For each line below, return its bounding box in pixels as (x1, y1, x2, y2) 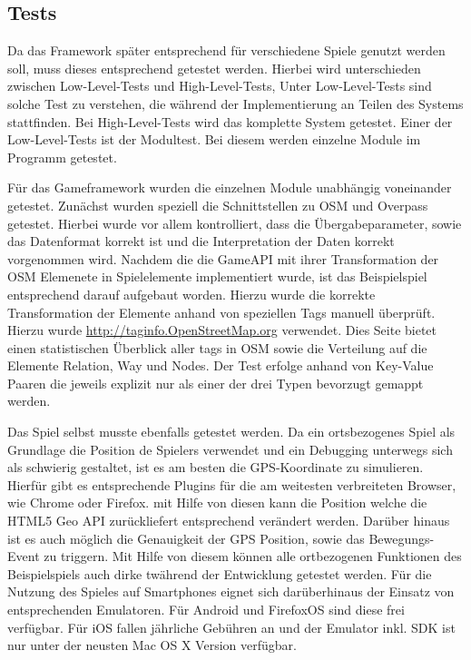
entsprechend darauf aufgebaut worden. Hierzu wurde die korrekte (7, 284, 376, 303)
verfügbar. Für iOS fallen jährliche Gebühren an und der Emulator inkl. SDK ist (7, 617, 456, 636)
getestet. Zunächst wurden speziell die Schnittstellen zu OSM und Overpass (7, 195, 428, 214)
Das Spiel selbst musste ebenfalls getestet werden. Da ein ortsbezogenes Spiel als (7, 422, 456, 441)
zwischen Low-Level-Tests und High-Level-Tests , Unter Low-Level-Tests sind (7, 76, 432, 95)
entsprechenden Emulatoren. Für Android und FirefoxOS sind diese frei (7, 600, 405, 619)
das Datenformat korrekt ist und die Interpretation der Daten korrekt (7, 231, 395, 251)
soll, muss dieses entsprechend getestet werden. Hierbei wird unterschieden (7, 58, 421, 77)
